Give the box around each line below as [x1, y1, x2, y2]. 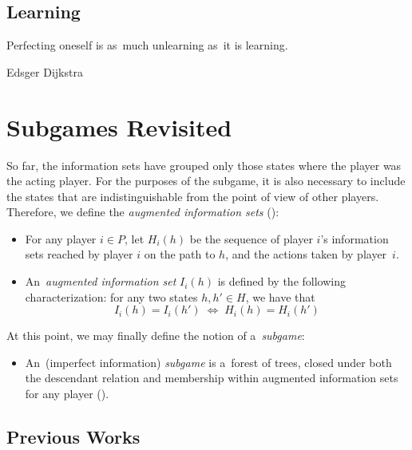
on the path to [144, 246, 216, 262]
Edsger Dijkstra [6, 63, 83, 80]
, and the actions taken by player [225, 246, 387, 262]
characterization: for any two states [25, 288, 198, 305]
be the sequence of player [189, 230, 313, 247]
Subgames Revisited [6, 110, 232, 143]
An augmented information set [25, 273, 176, 290]
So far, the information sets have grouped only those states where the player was [6, 156, 402, 173]
